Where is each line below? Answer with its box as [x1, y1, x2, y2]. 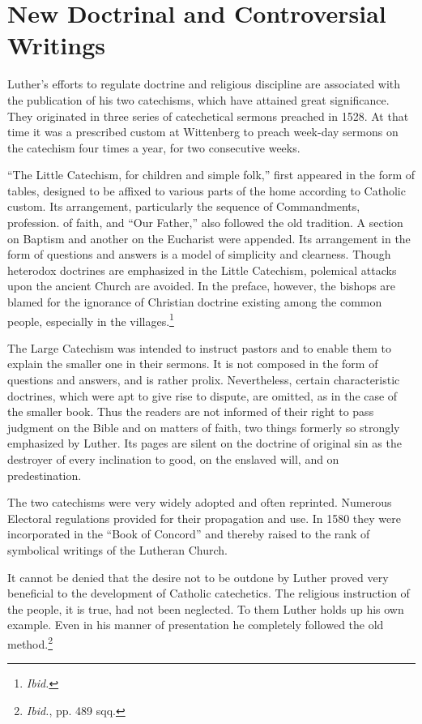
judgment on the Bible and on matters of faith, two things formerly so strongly [7, 418, 400, 435]
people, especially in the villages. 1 [7, 310, 174, 329]
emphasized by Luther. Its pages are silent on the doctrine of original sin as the [7, 435, 402, 452]
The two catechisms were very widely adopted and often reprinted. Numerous [7, 494, 392, 511]
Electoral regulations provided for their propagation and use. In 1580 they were [7, 509, 401, 526]
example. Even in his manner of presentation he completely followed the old [7, 616, 384, 633]
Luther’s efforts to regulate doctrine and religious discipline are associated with [7, 75, 401, 92]
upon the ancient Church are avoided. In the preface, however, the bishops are [7, 277, 396, 294]
